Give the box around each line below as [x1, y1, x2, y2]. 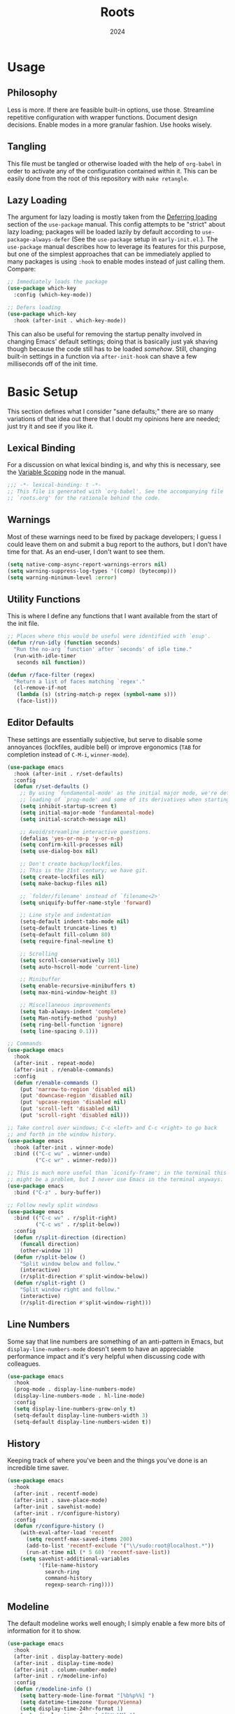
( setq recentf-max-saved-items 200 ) [25, 1536, 133, 1543]
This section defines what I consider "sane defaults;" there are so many [7, 407, 214, 415]
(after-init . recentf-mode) [13, 1490, 99, 1497]
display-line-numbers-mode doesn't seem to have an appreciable [7, 1344, 194, 1353]
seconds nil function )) [16, 659, 86, 666]
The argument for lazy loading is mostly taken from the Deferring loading [7, 213, 218, 221]
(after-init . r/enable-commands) [13, 1066, 114, 1073]
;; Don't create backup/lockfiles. [20, 861, 124, 868]
